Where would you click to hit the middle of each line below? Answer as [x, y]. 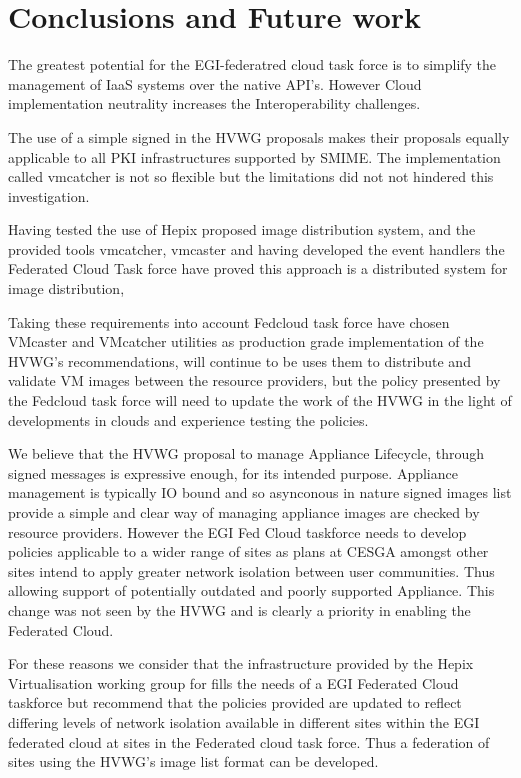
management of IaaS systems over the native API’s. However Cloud [215, 83]
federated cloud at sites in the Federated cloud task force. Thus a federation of [249, 741]
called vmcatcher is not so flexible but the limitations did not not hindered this [251, 176]
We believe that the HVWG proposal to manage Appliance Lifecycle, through [246, 453]
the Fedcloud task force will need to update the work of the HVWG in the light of [260, 400]
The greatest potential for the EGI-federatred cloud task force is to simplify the [252, 64]
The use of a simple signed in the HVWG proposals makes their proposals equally [259, 136]
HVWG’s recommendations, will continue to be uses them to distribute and [239, 360]
